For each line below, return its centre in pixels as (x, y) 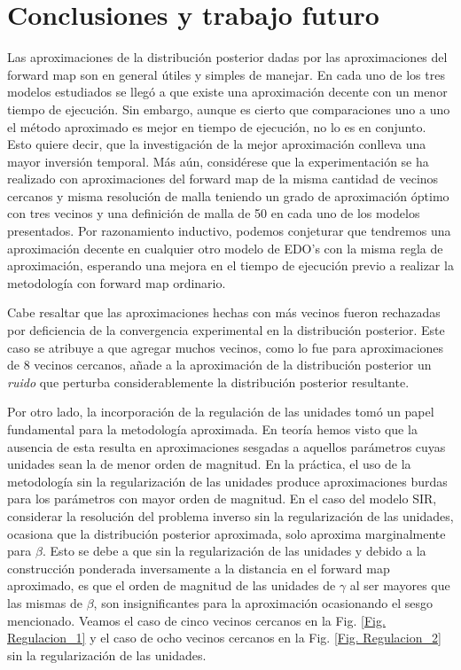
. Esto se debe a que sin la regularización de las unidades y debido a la (234, 551)
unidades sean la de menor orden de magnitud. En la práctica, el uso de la (209, 464)
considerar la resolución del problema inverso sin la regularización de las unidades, (230, 515)
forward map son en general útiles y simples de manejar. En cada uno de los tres (226, 74)
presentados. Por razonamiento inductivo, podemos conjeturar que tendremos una (229, 231)
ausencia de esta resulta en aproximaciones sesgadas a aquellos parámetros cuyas (227, 446)
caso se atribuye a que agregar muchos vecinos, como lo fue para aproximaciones (226, 347)
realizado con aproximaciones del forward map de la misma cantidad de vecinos (223, 179)
